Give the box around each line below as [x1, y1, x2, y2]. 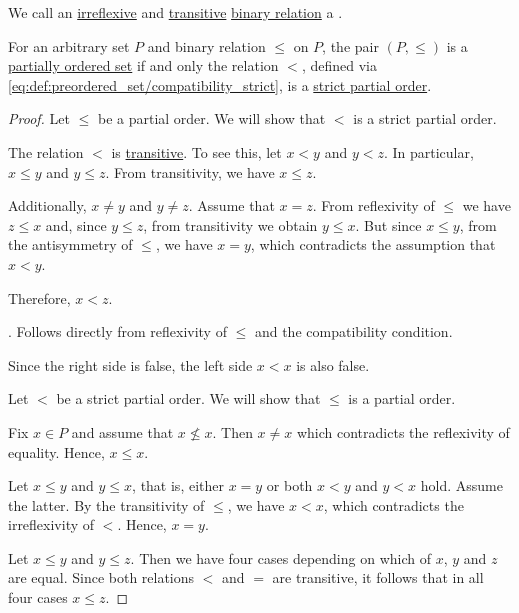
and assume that [71, 421, 174, 442]
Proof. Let [8, 108, 70, 129]
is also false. [296, 354, 370, 375]
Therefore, [8, 287, 71, 308]
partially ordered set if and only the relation [8, 55, 279, 76]
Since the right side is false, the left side [8, 354, 253, 375]
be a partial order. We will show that [97, 108, 326, 129]
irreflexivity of [8, 514, 95, 535]
